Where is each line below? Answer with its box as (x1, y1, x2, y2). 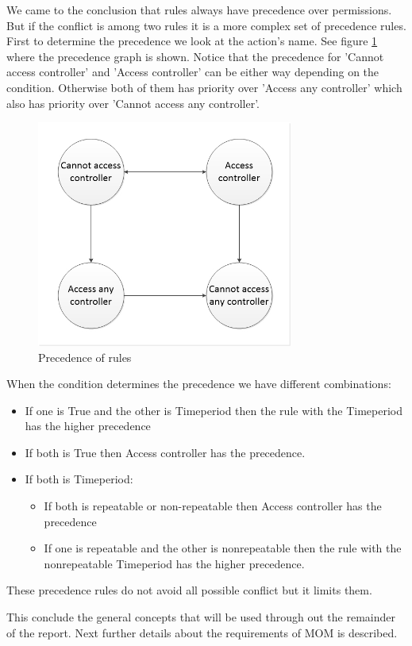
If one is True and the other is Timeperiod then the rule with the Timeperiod (25, 402, 402, 418)
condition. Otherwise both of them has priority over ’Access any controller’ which (6, 79, 402, 95)
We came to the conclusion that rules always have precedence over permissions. (6, 2, 392, 17)
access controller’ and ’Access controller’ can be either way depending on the (6, 63, 379, 80)
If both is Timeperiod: (25, 471, 133, 487)
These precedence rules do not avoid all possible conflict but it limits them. (6, 582, 372, 598)
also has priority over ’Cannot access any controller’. (6, 94, 260, 111)
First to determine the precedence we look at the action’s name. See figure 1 (6, 33, 378, 49)
